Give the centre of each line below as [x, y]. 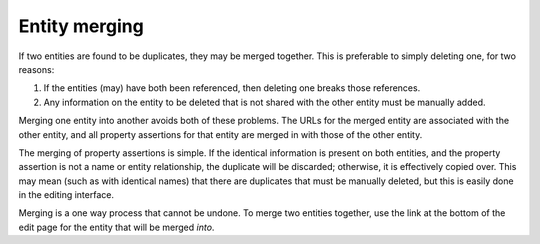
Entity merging [81, 26]
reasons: [36, 69]
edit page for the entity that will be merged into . [116, 227]
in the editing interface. [66, 195]
